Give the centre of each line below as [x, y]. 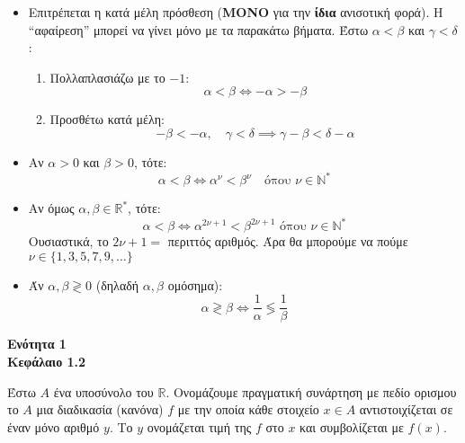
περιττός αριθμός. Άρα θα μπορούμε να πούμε [288, 241]
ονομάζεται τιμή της [199, 426]
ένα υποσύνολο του [103, 391]
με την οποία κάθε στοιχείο [248, 409]
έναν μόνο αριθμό [54, 426]
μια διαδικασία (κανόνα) [100, 409]
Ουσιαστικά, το [68, 241]
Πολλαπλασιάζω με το [107, 77]
